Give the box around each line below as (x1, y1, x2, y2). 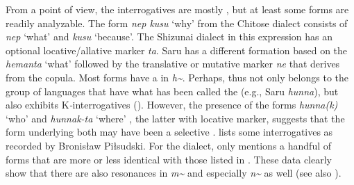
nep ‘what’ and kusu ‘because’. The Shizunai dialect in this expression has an (6, 29, 333, 44)
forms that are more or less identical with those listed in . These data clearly (6, 152, 332, 166)
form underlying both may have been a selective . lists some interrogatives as (6, 124, 333, 139)
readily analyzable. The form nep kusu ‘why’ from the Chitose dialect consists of (6, 15, 348, 30)
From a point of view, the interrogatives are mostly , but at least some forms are (6, 2, 349, 16)
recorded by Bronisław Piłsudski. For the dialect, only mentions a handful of (6, 138, 332, 152)
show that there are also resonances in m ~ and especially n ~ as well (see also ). (6, 166, 342, 180)
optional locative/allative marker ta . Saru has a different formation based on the (6, 42, 348, 57)
